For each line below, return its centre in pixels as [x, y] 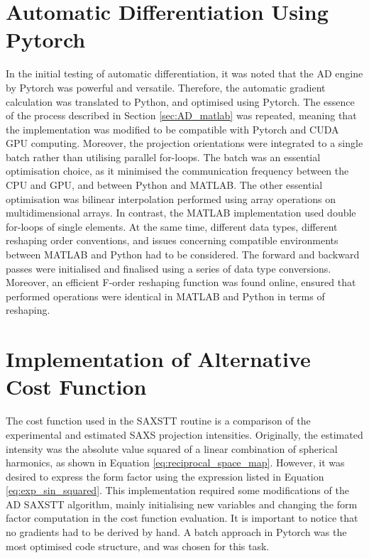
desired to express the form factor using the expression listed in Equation [165, 476]
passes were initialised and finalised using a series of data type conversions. [169, 268]
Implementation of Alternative [158, 359]
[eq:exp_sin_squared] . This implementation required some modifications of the [177, 490]
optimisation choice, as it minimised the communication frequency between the [177, 171]
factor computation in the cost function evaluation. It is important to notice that [182, 518]
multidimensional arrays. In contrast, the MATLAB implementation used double [181, 213]
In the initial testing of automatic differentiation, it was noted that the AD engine [184, 73]
